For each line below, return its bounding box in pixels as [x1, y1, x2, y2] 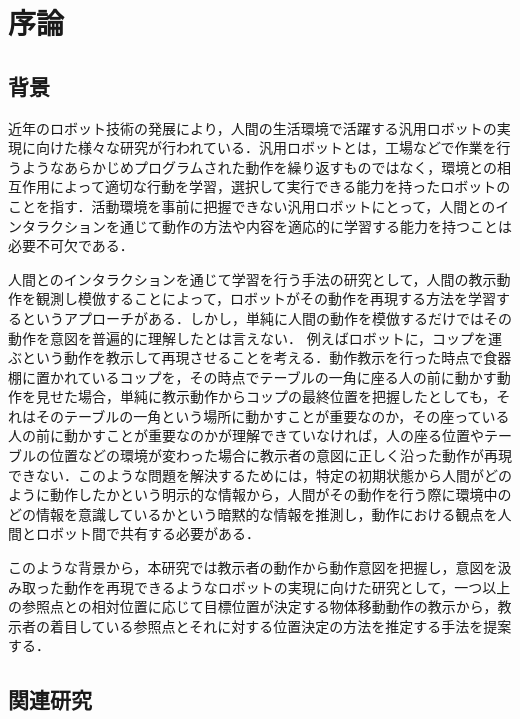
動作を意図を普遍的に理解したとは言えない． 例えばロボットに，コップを [8, 327, 488, 348]
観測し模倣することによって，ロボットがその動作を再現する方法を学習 [35, 288, 496, 309]
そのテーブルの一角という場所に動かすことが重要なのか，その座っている [35, 405, 510, 426]
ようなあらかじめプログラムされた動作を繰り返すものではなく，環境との [21, 156, 498, 177]
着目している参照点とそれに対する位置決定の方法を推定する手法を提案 [49, 615, 512, 636]
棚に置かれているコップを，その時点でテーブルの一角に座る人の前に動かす [8, 366, 497, 387]
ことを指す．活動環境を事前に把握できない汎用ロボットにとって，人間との [8, 195, 496, 216]
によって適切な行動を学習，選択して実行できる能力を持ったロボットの [49, 176, 511, 197]
